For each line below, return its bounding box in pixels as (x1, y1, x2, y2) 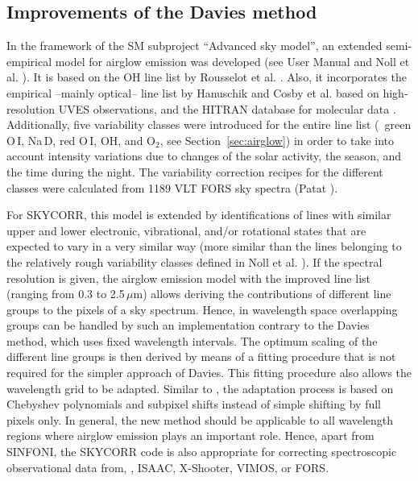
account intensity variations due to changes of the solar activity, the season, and (6, 147, 402, 164)
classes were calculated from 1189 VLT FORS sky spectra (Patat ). (6, 179, 338, 196)
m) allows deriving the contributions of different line (133, 285, 391, 302)
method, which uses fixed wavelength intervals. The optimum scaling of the (6, 332, 378, 349)
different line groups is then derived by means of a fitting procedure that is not (6, 348, 396, 365)
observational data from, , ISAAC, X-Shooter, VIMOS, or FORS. (6, 458, 329, 475)
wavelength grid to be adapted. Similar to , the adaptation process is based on (6, 379, 394, 396)
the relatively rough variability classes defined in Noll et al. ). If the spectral (6, 253, 383, 270)
